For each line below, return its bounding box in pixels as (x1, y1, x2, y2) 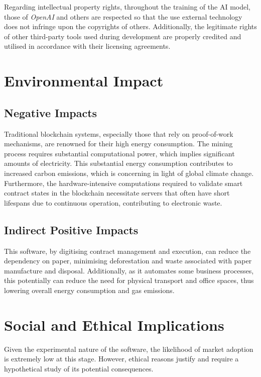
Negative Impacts (4, 105, 97, 120)
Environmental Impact (4, 70, 164, 91)
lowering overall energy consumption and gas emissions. (4, 285, 175, 295)
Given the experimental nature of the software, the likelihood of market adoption (4, 343, 253, 354)
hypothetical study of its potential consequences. (4, 363, 154, 373)
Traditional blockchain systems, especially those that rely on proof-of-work (4, 128, 233, 139)
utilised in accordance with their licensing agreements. (4, 41, 171, 51)
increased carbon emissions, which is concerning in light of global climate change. (4, 167, 254, 178)
